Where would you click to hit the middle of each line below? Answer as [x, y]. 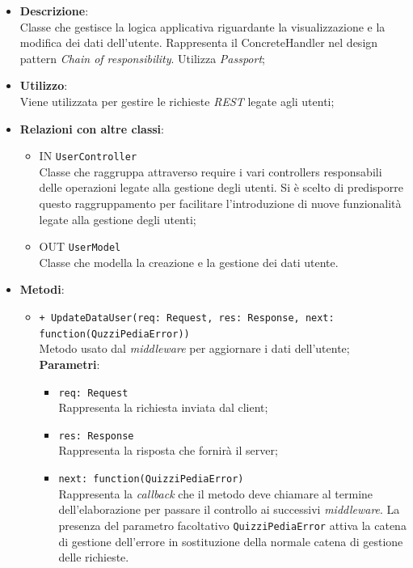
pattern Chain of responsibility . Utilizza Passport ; [142, 58]
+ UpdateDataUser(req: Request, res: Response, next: [187, 318]
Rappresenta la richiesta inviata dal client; [163, 407]
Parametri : [70, 364]
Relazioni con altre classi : [92, 128]
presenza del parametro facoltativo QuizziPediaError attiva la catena [232, 525]
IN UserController [88, 156]
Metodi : [42, 289]
